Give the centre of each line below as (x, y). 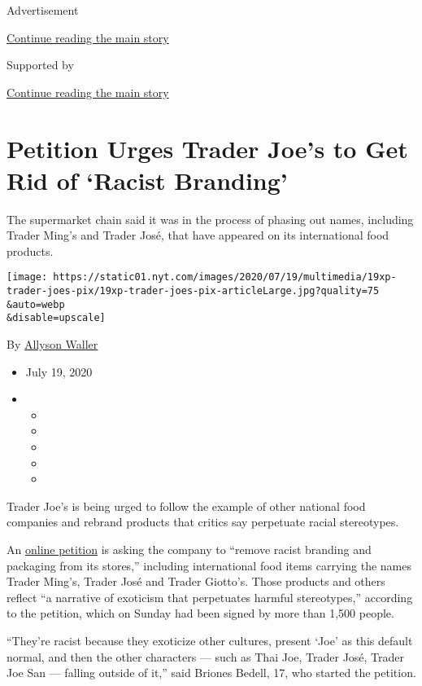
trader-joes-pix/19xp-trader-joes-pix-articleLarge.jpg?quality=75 (193, 291)
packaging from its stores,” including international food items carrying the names (209, 565)
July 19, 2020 (59, 371)
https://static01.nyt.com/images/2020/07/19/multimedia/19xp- (225, 277)
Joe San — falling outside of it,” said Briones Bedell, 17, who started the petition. (211, 673)
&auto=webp (36, 304)
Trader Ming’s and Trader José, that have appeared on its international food (198, 235)
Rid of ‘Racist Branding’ (147, 180)
